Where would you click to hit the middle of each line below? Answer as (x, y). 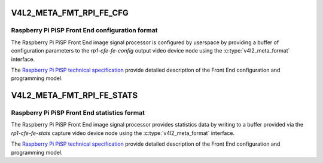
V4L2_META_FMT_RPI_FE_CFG (70, 13)
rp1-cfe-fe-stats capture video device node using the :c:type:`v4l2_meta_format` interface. (123, 133)
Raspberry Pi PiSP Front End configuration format (84, 30)
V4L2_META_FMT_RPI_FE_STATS (74, 96)
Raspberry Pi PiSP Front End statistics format (78, 113)
